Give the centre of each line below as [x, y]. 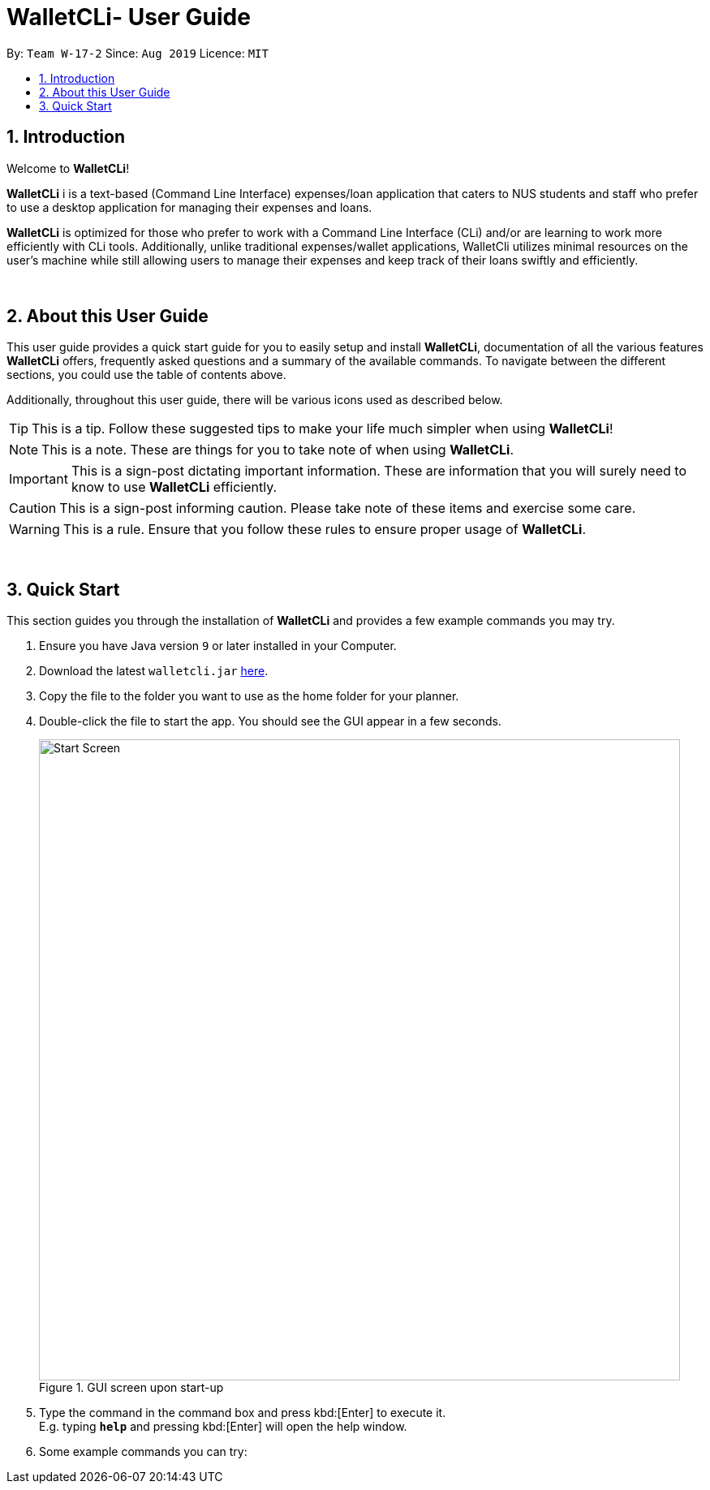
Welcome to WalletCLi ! [68, 168]
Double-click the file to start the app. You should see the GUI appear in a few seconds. [270, 721]
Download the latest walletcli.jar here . [154, 671]
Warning [34, 530]
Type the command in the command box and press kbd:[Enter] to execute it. [243, 1413]
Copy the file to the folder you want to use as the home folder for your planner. [249, 696]
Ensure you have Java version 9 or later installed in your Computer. [218, 646]
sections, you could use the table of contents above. [146, 375]
